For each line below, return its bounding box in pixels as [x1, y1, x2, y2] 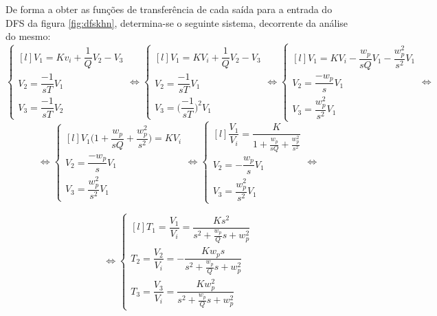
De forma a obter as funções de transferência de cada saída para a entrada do [5, 2, 333, 16]
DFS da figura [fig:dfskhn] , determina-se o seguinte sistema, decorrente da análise [5, 15, 348, 30]
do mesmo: [5, 29, 51, 43]
